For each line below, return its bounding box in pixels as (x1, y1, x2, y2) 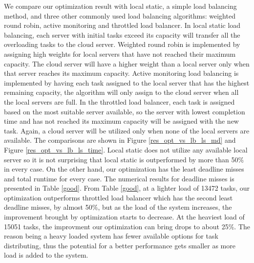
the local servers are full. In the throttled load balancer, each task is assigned (4, 96, 235, 107)
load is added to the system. (4, 250, 88, 260)
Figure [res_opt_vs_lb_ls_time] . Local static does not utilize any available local (4, 144, 248, 154)
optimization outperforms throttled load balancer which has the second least (4, 192, 233, 202)
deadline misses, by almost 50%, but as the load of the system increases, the (4, 202, 232, 212)
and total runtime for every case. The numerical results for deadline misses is (4, 173, 234, 183)
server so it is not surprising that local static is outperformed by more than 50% (4, 154, 244, 164)
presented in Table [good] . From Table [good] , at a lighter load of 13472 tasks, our (4, 183, 250, 193)
